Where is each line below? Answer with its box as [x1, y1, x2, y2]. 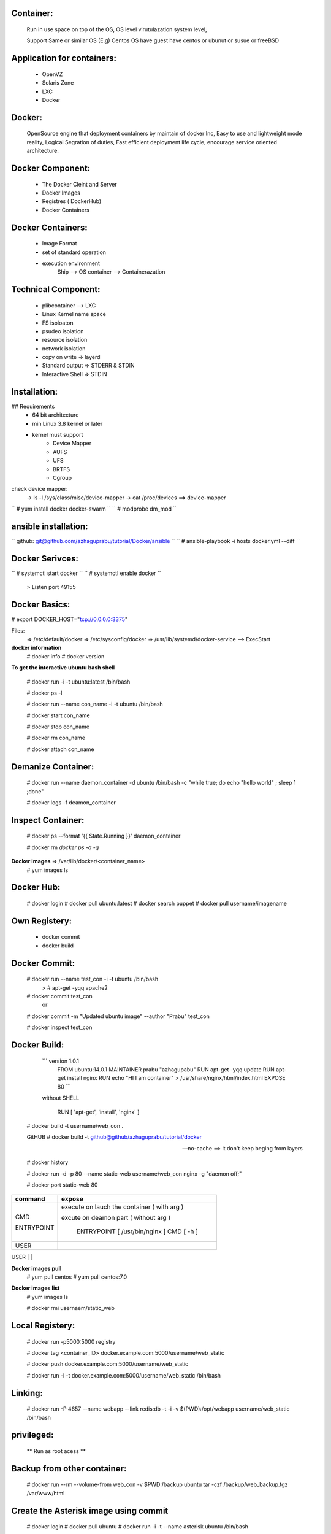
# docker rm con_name [26, 734, 86, 742]
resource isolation [42, 336, 88, 344]
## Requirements [11, 403, 55, 410]
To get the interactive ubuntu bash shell [11, 664, 115, 671]
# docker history [26, 1158, 69, 1166]
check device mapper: [11, 485, 68, 493]
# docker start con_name [26, 712, 90, 719]
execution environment [42, 260, 101, 267]
